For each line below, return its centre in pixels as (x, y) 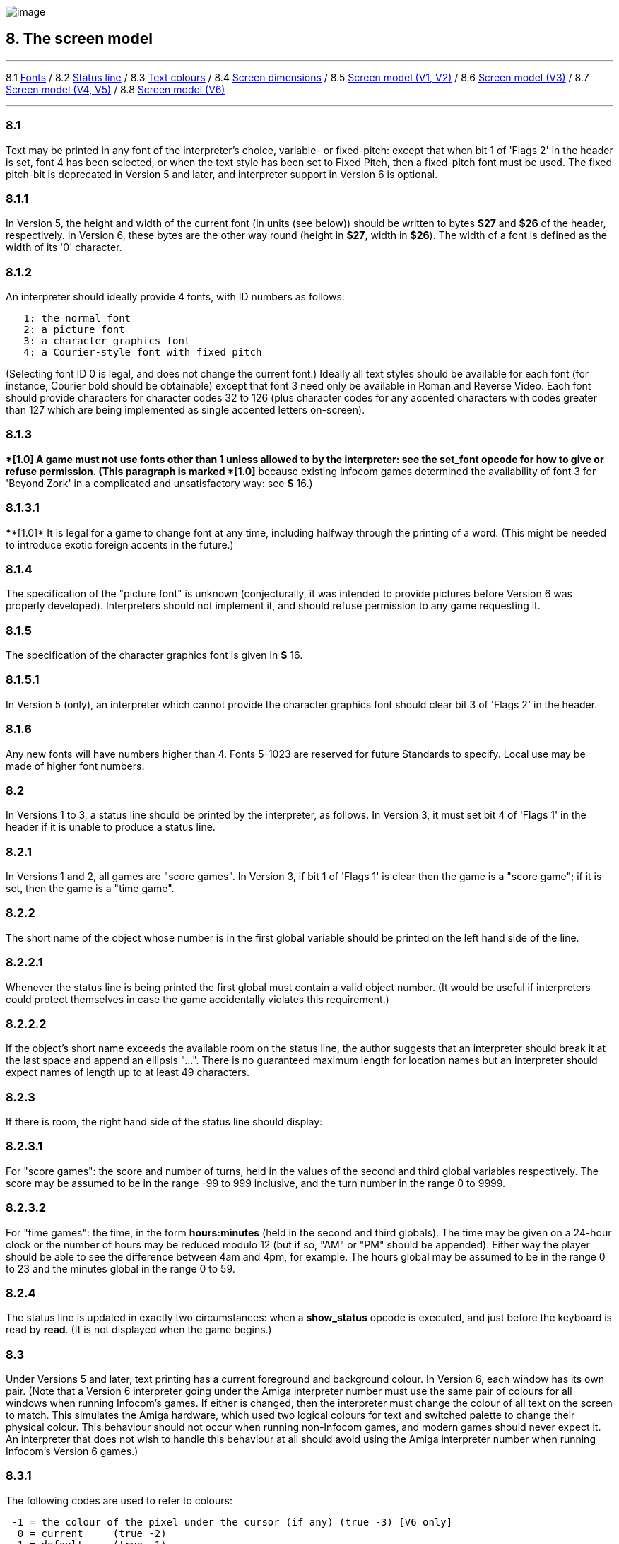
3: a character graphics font (107, 341)
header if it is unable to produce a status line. (111, 827)
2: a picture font (74, 330)
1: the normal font (77, 318)
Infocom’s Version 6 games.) (72, 1451)
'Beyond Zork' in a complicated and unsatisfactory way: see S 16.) (159, 483)
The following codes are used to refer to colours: (119, 1500)
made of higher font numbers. (75, 766)
